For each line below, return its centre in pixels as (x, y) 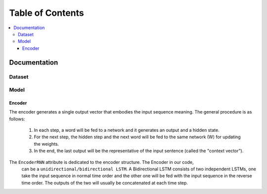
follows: (17, 119)
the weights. (46, 144)
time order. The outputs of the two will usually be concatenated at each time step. (105, 183)
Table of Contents (46, 13)
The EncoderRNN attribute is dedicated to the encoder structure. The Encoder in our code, (101, 162)
